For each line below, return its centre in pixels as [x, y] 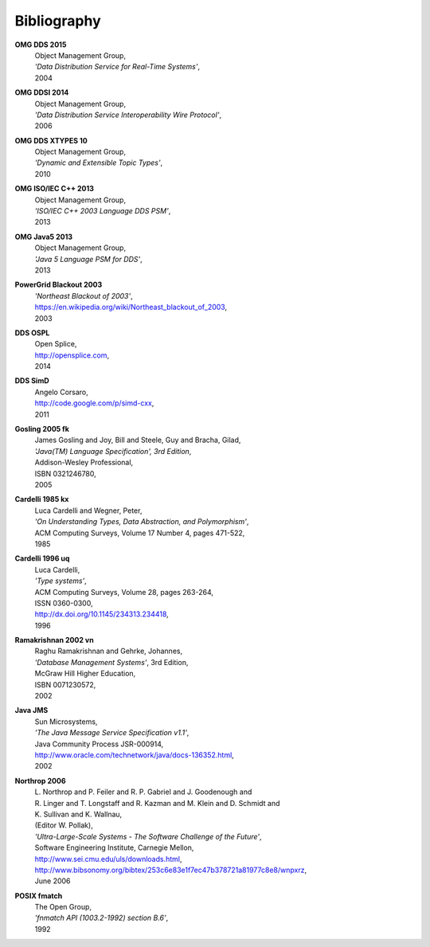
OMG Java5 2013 [44, 237]
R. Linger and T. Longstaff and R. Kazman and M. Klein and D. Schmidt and [157, 803]
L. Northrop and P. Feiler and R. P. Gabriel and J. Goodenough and [143, 792]
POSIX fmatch [39, 895]
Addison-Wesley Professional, [84, 463]
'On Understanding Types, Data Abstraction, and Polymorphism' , [142, 522]
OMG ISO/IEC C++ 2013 [55, 189]
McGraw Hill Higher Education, [85, 674]
